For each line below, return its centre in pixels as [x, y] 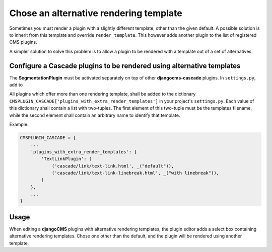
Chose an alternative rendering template [96, 13]
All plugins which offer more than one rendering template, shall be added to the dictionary [103, 94]
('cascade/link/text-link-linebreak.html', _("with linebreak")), [135, 173]
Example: [19, 124]
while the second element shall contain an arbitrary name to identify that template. [95, 115]
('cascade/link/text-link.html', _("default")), [113, 166]
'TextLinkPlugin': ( [66, 159]
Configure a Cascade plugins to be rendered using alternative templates [125, 66]
